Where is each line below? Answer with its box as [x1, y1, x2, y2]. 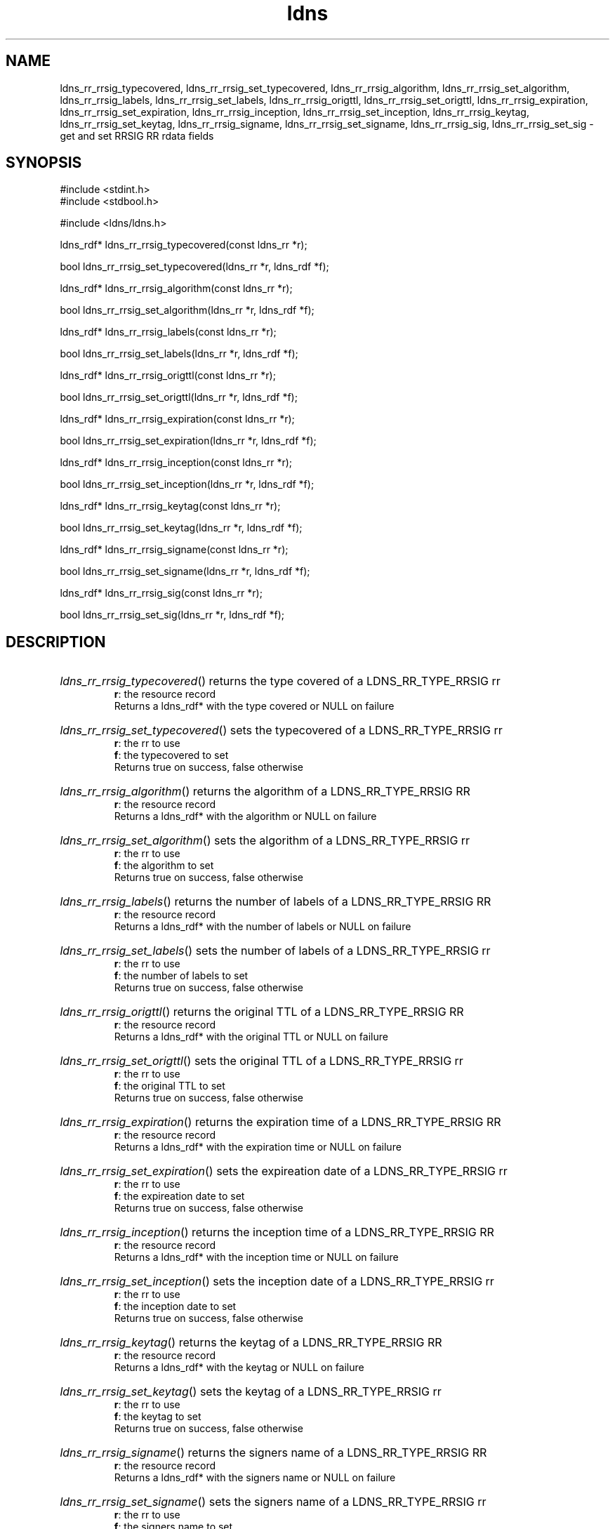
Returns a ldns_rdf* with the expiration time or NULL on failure [114, 1141, 402, 1153]
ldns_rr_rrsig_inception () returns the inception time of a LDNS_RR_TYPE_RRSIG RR [60, 1225, 494, 1240]
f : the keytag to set [114, 1410, 201, 1423]
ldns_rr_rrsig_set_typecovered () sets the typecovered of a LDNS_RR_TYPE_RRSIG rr [60, 723, 503, 738]
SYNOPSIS [6, 154, 82, 172]
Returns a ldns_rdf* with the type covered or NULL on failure [114, 700, 395, 713]
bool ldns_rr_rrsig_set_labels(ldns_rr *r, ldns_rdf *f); [60, 347, 298, 360]
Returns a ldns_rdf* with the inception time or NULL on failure [114, 1251, 399, 1264]
